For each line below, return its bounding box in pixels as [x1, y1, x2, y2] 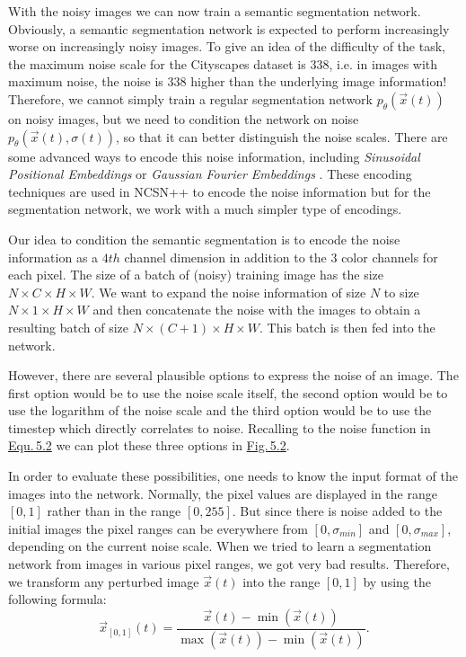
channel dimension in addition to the [124, 247, 327, 266]
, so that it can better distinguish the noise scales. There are [115, 127, 448, 146]
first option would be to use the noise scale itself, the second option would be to [8, 383, 448, 402]
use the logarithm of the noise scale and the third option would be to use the [8, 401, 432, 420]
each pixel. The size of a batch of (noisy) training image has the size [8, 265, 383, 284]
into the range [242, 572, 321, 590]
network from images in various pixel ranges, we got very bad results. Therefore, [8, 555, 450, 573]
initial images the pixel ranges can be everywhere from [8, 519, 308, 537]
